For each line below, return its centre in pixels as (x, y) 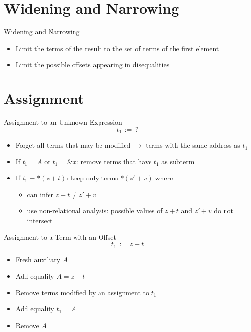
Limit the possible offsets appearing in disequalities (92, 64)
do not (224, 211)
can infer (40, 194)
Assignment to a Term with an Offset (60, 237)
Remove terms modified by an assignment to (82, 292)
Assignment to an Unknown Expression (63, 122)
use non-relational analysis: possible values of (95, 211)
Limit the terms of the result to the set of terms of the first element (117, 48)
